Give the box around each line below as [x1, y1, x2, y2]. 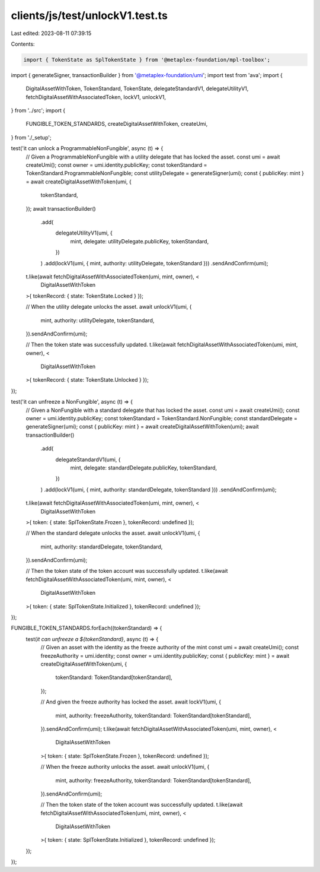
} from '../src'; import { [11, 107, 66, 114]
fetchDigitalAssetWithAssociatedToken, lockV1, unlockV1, [25, 93, 166, 100]
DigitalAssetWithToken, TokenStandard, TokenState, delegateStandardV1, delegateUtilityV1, [25, 85, 249, 92]
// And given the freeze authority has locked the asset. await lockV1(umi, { [40, 698, 222, 706]
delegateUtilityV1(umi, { [55, 229, 113, 237]
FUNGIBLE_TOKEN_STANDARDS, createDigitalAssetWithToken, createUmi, [25, 121, 208, 128]
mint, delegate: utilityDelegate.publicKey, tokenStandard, [70, 237, 209, 245]
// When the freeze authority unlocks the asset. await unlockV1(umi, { [40, 763, 210, 770]
